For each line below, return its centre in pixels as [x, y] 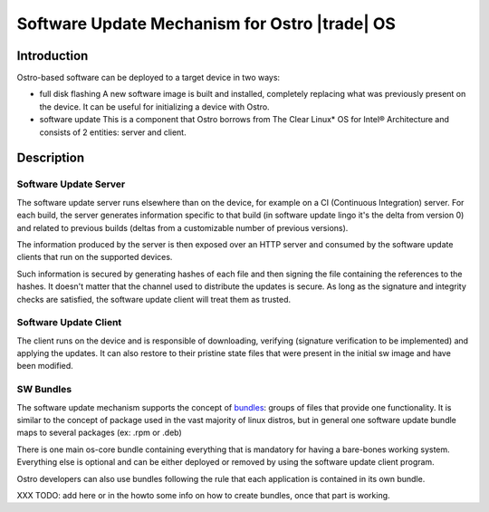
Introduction [53, 56]
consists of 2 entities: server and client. [113, 132]
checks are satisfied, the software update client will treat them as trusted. [154, 299]
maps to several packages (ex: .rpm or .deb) [100, 433]
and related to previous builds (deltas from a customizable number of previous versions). [182, 227]
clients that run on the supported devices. [95, 257]
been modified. [45, 366]
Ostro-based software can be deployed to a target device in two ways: [149, 78]
